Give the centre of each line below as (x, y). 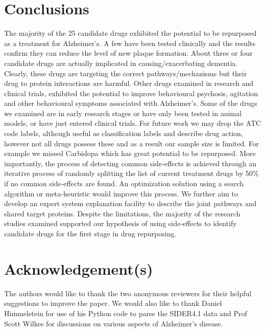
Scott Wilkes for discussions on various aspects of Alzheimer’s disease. (114, 323)
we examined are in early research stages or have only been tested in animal (123, 113)
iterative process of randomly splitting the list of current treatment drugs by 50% (131, 173)
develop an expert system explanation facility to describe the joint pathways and (130, 203)
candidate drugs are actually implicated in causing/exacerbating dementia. (121, 63)
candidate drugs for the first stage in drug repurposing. (90, 233)
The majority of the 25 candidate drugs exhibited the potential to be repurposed (130, 33)
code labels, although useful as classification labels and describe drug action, (124, 133)
